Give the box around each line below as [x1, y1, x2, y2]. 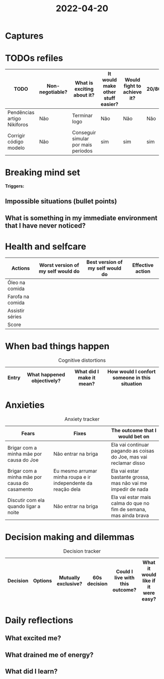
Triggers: [5, 183, 24, 189]
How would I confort [107, 368, 156, 375]
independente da [53, 479, 93, 486]
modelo [7, 144, 25, 151]
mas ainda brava [111, 512, 149, 519]
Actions [11, 264, 30, 271]
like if [142, 577, 156, 584]
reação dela [53, 486, 81, 493]
